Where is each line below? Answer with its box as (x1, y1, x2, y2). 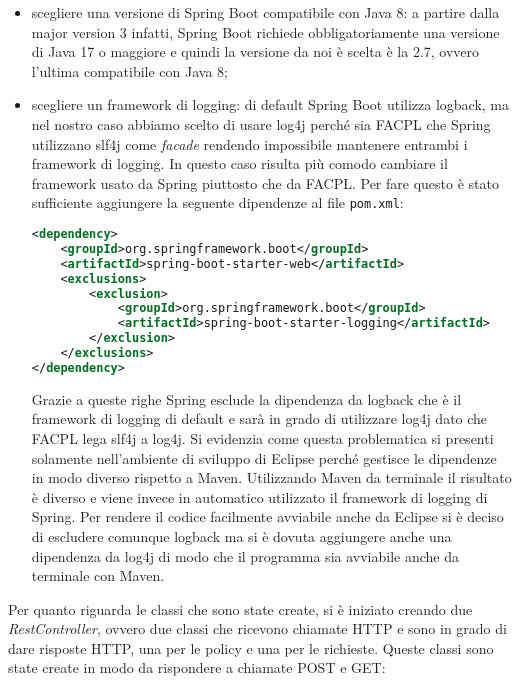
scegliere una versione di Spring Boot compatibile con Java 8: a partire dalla (31, 2, 500, 22)
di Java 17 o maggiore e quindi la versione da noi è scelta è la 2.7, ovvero (31, 41, 480, 62)
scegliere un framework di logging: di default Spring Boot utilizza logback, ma (31, 94, 510, 115)
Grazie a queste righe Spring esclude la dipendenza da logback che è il (31, 388, 462, 409)
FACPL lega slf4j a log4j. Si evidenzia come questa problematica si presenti (31, 427, 494, 448)
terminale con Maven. (31, 565, 165, 586)
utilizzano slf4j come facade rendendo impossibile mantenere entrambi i (31, 133, 468, 154)
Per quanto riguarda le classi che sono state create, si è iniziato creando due (8, 598, 473, 619)
